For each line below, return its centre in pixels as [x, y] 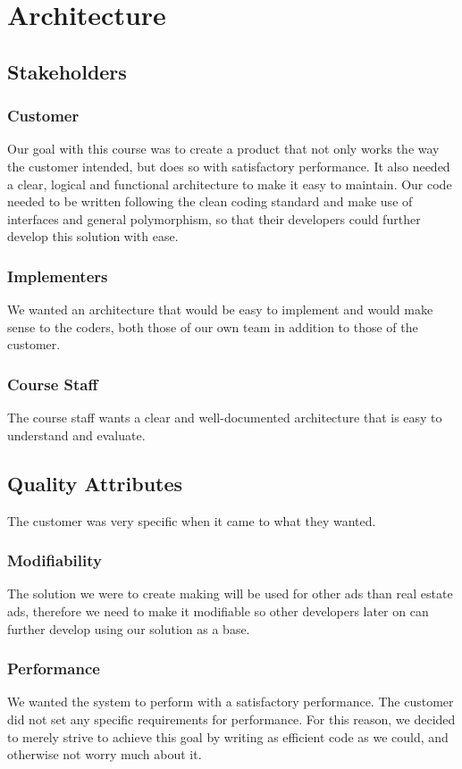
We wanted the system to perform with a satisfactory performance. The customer [231, 702]
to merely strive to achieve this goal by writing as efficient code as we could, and [228, 736]
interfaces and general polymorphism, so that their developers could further [214, 218]
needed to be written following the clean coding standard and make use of [210, 201]
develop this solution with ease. [93, 236]
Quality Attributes [95, 483]
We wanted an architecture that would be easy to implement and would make [220, 309]
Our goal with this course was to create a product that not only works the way [223, 149]
